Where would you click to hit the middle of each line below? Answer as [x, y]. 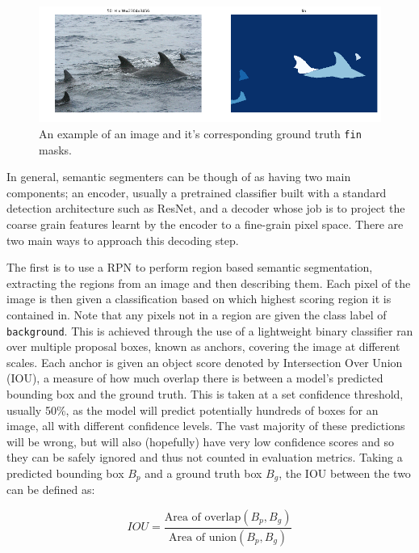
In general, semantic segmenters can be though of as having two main [179, 177]
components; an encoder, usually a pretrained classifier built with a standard [197, 192]
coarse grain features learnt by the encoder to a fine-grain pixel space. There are [205, 224]
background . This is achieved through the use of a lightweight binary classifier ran [210, 330]
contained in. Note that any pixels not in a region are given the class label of [197, 314]
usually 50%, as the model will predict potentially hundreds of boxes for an [193, 409]
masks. [55, 149]
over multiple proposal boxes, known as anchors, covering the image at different [203, 346]
